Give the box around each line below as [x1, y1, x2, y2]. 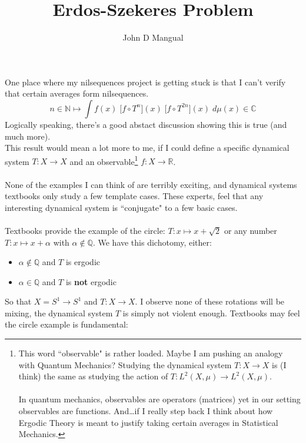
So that [5, 295, 32, 308]
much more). [5, 130, 51, 142]
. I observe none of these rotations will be [135, 295, 285, 308]
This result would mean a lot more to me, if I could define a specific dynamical [5, 141, 290, 154]
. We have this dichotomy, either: [92, 236, 212, 248]
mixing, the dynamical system [5, 306, 113, 319]
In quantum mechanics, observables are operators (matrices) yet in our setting [18, 393, 301, 405]
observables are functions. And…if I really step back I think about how [18, 405, 273, 417]
